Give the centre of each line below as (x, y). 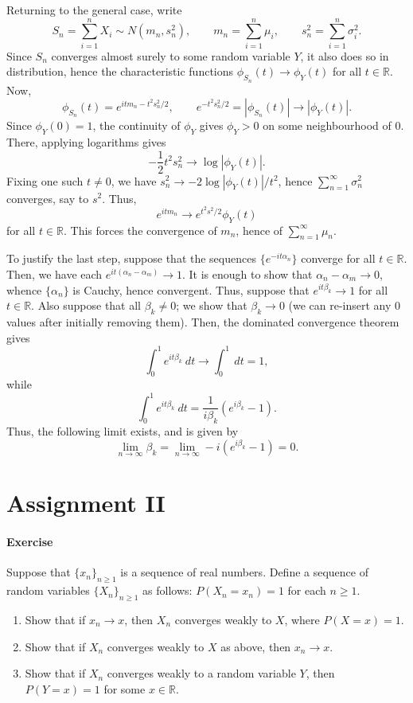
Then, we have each (55, 273)
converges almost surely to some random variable (171, 55)
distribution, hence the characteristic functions (120, 71)
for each (307, 590)
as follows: (168, 590)
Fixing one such (45, 180)
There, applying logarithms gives (86, 141)
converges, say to (48, 198)
